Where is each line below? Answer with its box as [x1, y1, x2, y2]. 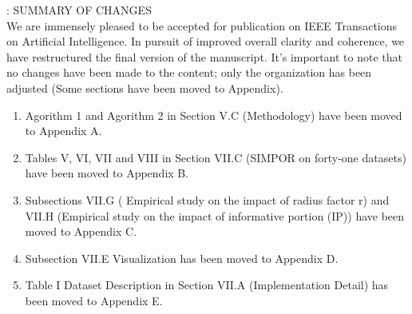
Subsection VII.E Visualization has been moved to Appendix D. [25, 249, 339, 266]
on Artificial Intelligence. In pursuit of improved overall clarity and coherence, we [6, 33, 405, 50]
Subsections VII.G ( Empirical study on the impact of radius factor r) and [25, 191, 390, 208]
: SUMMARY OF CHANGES [6, 2, 152, 18]
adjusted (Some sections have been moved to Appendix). [6, 79, 283, 96]
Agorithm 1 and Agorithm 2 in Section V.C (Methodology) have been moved [25, 106, 402, 123]
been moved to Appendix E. [25, 292, 163, 308]
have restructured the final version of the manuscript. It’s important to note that [6, 48, 403, 65]
